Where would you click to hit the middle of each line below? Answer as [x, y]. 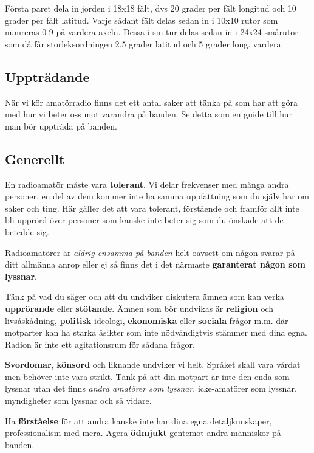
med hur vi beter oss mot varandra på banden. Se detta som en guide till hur [148, 114]
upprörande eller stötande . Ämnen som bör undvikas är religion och [139, 308]
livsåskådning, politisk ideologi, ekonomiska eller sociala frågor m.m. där [147, 320]
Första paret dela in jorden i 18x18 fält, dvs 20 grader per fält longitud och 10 [151, 8]
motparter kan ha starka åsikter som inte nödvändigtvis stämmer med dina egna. [156, 332]
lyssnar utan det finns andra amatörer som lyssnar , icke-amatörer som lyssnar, [151, 388]
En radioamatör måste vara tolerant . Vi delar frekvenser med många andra [147, 184]
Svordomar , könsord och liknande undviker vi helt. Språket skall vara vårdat [153, 365]
